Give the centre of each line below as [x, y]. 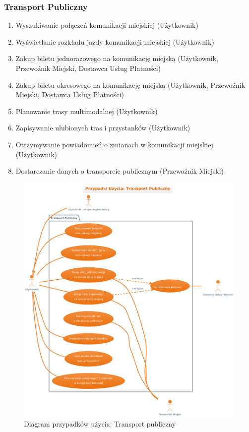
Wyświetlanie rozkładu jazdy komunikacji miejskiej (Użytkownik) [115, 41]
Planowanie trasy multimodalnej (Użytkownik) [87, 111]
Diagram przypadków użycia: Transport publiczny [100, 423]
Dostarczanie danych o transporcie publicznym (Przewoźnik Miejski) [120, 171]
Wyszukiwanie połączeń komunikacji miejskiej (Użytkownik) [107, 25]
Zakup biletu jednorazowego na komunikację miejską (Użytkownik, [117, 58]
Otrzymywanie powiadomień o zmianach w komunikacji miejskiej [114, 144]
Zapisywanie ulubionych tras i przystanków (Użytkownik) [103, 128]
